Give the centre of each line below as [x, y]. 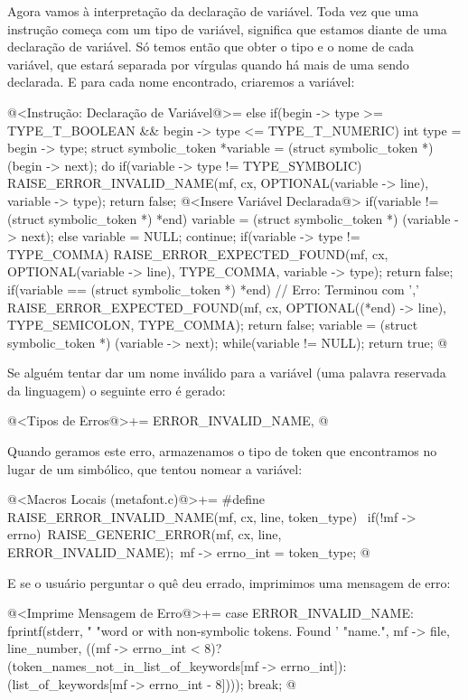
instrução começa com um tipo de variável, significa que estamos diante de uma [227, 28]
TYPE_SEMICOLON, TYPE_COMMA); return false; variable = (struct [213, 325]
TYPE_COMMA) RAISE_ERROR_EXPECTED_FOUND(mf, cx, [198, 253]
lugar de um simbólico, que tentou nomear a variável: [155, 468]
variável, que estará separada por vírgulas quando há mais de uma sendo [208, 64]
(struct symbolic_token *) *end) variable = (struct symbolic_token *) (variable [229, 218]
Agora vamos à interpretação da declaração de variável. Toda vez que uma [213, 11]
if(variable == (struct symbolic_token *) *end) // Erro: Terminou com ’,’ [213, 289]
